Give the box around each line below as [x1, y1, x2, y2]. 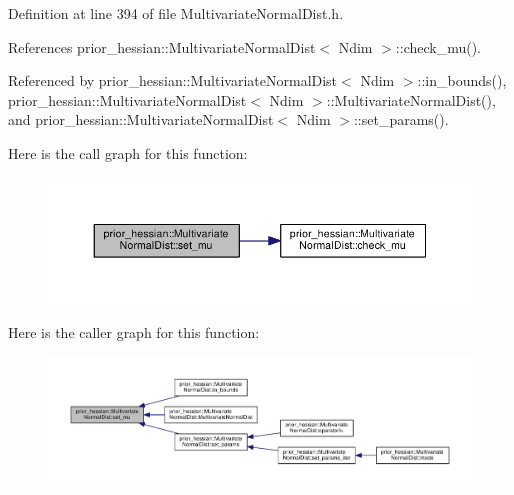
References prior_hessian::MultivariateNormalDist [8, 36, 316, 57]
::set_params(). [353, 109, 449, 130]
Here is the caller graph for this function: [8, 321, 260, 342]
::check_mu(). [395, 36, 482, 57]
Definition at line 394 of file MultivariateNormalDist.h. [8, 3, 344, 23]
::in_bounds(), [417, 70, 507, 91]
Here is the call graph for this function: [8, 142, 248, 163]
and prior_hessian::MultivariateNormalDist [8, 109, 274, 130]
